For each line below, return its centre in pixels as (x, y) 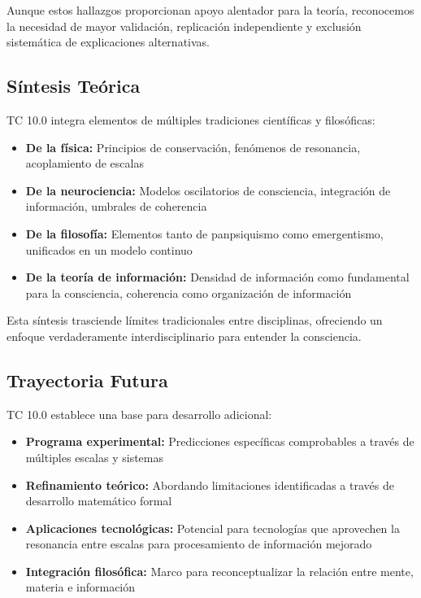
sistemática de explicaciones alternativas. (108, 42)
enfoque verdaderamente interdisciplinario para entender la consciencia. (184, 336)
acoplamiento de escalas (85, 163)
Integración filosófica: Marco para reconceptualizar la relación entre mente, (219, 571)
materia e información (80, 587)
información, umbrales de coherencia (116, 206)
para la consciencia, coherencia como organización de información (189, 292)
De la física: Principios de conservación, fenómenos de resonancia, (193, 147)
